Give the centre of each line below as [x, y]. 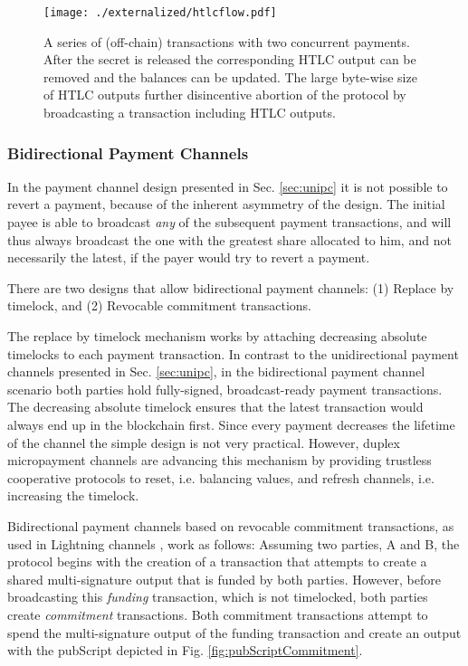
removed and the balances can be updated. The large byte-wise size [230, 76]
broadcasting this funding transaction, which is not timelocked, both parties [218, 597]
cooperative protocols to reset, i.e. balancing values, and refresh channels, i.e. [221, 477]
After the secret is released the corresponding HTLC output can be [230, 59]
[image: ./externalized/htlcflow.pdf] [160, 13]
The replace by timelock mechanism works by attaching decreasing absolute [217, 336]
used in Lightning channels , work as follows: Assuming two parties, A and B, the [234, 543]
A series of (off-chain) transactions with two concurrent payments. [227, 41]
